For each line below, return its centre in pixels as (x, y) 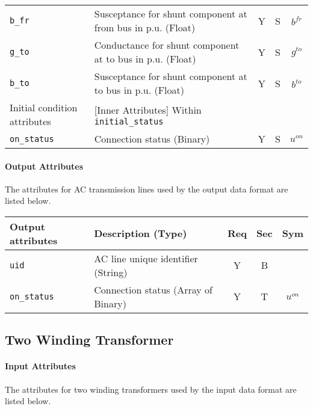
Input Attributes (40, 366)
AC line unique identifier (146, 258)
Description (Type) (141, 233)
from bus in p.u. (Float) (145, 27)
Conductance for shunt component (167, 45)
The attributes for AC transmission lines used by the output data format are (147, 189)
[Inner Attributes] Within (148, 109)
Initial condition (44, 107)
